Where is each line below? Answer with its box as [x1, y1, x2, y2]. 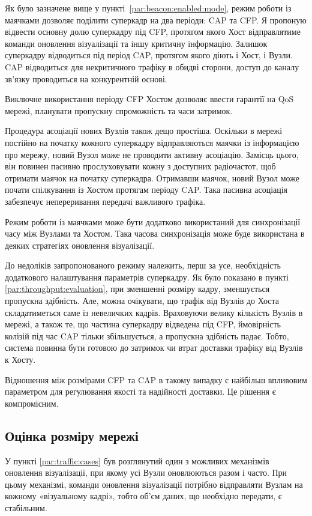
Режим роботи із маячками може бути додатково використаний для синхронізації [5, 215, 301, 228]
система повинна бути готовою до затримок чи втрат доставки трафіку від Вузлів [5, 341, 303, 354]
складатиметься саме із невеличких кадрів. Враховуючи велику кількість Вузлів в [5, 306, 303, 318]
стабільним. [5, 501, 47, 514]
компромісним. [5, 396, 59, 409]
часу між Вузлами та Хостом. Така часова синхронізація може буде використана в [5, 227, 305, 240]
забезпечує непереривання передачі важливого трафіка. [5, 195, 206, 207]
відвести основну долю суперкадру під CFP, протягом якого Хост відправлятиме [5, 25, 301, 38]
